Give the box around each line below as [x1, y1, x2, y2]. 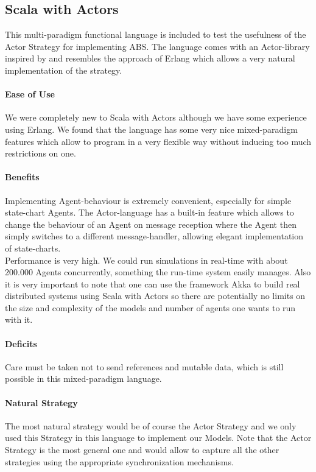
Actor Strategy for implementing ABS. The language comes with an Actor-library [5, 40, 310, 52]
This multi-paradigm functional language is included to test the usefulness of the [5, 28, 306, 41]
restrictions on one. [5, 147, 76, 160]
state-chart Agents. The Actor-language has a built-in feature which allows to [5, 206, 294, 219]
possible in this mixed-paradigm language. [5, 372, 162, 385]
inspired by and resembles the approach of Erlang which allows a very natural [5, 52, 295, 65]
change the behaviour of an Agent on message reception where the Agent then [5, 217, 297, 230]
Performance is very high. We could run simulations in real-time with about [5, 253, 288, 266]
